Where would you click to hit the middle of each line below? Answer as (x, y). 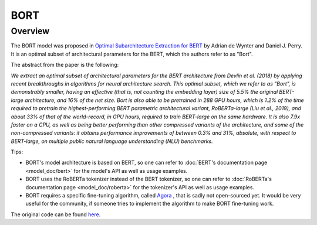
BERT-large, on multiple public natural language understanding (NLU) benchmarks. (112, 141)
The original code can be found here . (56, 214)
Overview (30, 31)
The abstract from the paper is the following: (65, 65)
